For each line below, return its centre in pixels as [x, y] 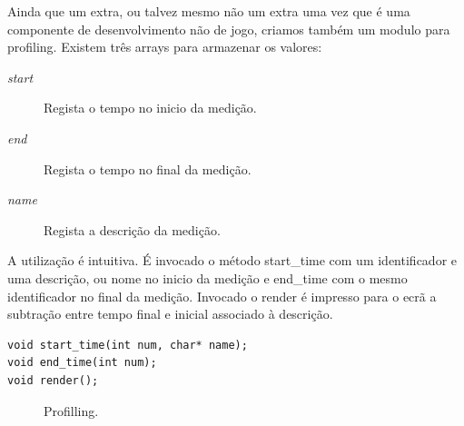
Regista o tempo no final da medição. [148, 168]
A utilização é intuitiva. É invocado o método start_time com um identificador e [232, 260]
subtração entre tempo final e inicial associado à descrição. [170, 314]
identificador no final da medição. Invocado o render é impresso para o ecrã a [222, 296]
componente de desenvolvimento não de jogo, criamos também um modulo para [229, 29]
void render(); [53, 380]
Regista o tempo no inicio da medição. [150, 108]
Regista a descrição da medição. [132, 229]
